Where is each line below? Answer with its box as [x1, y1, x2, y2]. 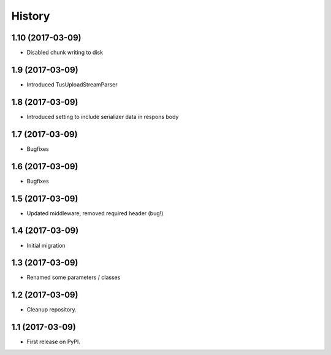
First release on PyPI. [26, 338, 81, 346]
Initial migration [26, 242, 66, 249]
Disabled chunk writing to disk [26, 49, 104, 56]
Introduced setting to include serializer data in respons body [26, 113, 179, 120]
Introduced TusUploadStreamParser [26, 80, 118, 88]
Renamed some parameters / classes [26, 273, 121, 281]
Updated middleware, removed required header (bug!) [26, 209, 164, 217]
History [11, 9, 50, 23]
